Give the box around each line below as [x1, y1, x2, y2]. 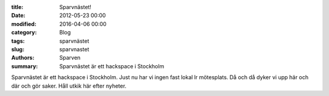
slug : [11, 45, 24, 53]
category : [11, 29, 37, 36]
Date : [11, 12, 26, 19]
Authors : [11, 54, 35, 62]
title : [11, 4, 24, 10]
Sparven [59, 54, 81, 62]
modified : [11, 20, 37, 27]
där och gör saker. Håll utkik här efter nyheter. [11, 82, 127, 89]
